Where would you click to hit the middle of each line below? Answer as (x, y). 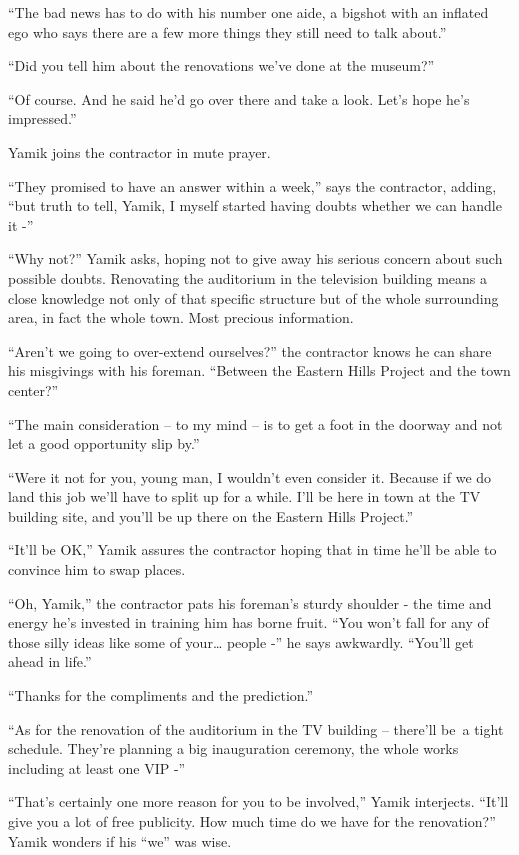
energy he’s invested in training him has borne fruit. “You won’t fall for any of (248, 622)
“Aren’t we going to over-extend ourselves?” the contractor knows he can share (250, 350)
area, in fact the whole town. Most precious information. (181, 317)
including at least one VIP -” (97, 767)
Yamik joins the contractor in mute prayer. (139, 151)
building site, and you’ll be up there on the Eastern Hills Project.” (211, 515)
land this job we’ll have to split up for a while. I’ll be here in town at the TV (244, 496)
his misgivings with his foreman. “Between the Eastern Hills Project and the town (259, 370)
